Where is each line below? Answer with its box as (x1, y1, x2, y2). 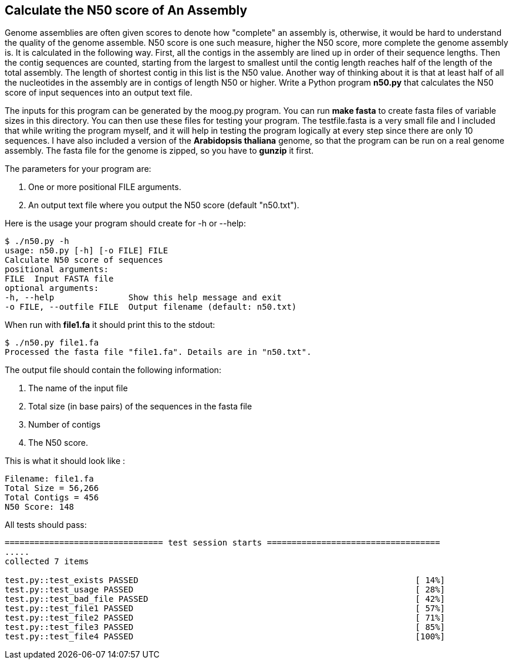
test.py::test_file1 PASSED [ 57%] (5, 604, 446, 614)
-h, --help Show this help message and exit (5, 293, 282, 303)
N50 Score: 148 (5, 502, 75, 512)
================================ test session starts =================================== (5, 538, 440, 548)
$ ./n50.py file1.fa (5, 338, 99, 348)
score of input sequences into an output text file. (5, 87, 193, 98)
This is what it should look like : (5, 456, 126, 466)
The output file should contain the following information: (5, 365, 221, 375)
